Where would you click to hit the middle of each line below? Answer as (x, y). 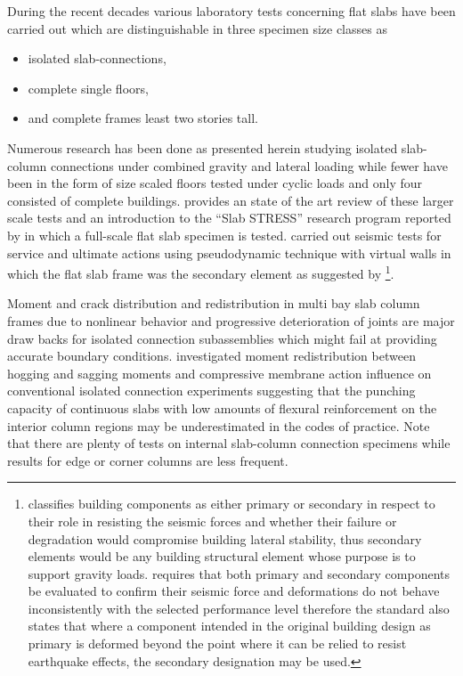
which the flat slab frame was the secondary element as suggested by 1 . (201, 272)
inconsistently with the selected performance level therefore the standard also (239, 608)
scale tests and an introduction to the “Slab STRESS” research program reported (229, 218)
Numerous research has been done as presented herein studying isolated (203, 147)
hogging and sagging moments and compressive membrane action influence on (219, 373)
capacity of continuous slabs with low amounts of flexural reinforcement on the (222, 407)
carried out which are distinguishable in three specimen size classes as (197, 28)
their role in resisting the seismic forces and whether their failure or (212, 521)
